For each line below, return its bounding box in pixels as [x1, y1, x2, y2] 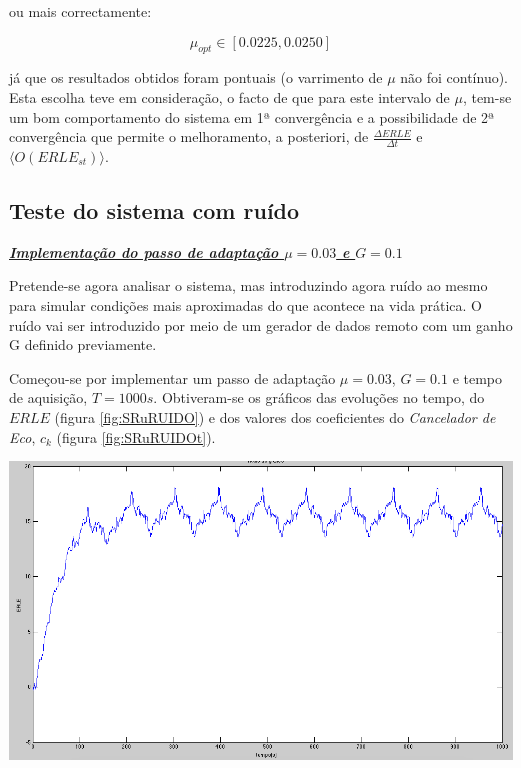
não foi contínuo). [400, 67, 509, 88]
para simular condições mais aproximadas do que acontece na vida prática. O [9, 294, 482, 315]
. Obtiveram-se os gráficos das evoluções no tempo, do [153, 387, 485, 408]
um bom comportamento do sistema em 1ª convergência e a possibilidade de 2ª [9, 106, 495, 127]
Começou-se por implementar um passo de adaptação [9, 367, 336, 388]
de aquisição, [9, 387, 88, 408]
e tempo [452, 367, 503, 388]
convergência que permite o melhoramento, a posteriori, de [9, 126, 369, 147]
